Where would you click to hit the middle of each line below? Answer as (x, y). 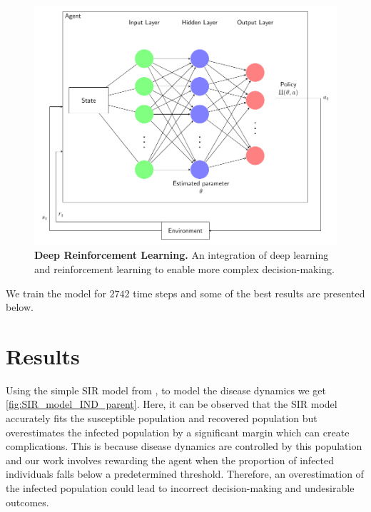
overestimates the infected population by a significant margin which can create (178, 432)
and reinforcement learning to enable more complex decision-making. (185, 268)
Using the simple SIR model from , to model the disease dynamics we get (166, 390)
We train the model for (56, 293)
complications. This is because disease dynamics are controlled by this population (184, 446)
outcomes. (27, 502)
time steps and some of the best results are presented (249, 293)
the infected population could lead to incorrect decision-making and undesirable (180, 488)
